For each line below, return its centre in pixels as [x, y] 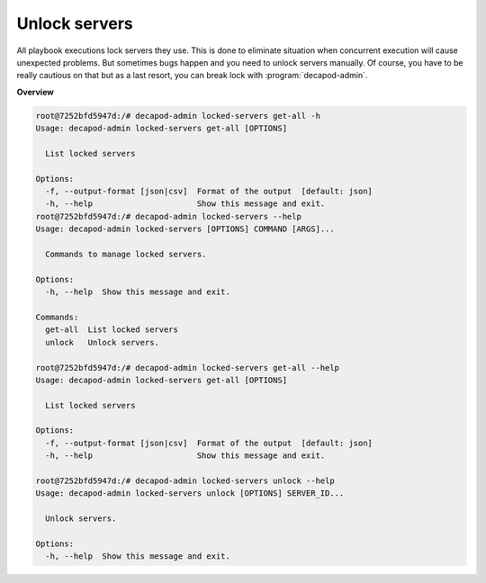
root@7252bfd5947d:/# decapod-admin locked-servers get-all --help [188, 368]
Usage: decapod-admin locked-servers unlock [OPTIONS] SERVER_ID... [190, 493]
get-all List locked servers [112, 330]
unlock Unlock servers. [102, 342]
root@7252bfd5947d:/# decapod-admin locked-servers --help [168, 216]
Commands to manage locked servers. [126, 254]
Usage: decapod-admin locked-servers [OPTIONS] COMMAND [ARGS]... [185, 229]
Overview [35, 92]
